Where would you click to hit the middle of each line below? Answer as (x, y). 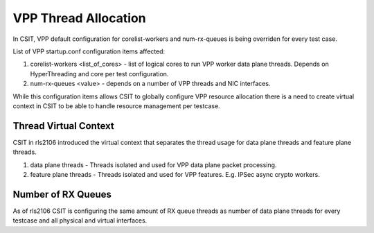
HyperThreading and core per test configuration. (99, 74)
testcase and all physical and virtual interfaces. (80, 221)
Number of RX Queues (62, 194)
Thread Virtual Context (63, 126)
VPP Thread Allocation (79, 18)
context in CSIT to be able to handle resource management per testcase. (117, 106)
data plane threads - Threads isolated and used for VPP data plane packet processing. (153, 165)
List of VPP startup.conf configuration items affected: (89, 51)
